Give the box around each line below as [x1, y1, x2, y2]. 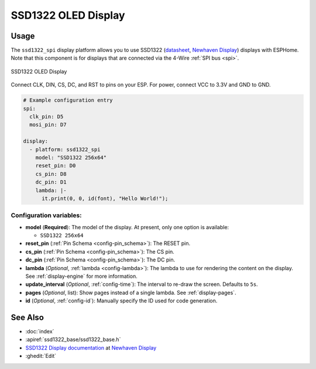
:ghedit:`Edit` [25, 353, 57, 360]
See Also [11, 312, 44, 322]
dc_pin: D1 [35, 179, 67, 185]
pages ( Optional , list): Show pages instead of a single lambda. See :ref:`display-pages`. [25, 289, 236, 296]
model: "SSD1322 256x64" [35, 154, 107, 161]
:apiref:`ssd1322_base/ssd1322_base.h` [25, 336, 121, 343]
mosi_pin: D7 [29, 122, 67, 128]
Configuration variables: [11, 211, 82, 219]
